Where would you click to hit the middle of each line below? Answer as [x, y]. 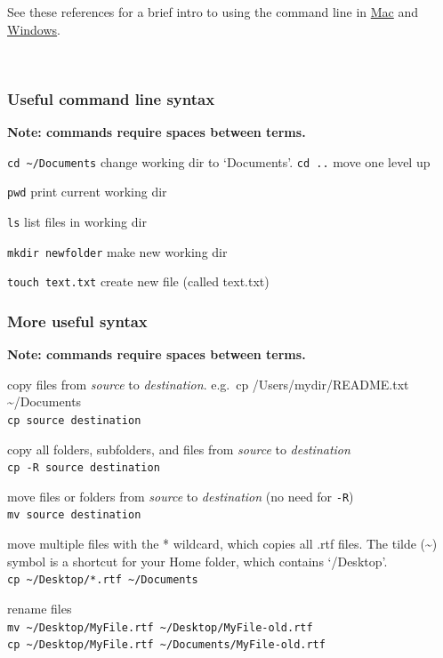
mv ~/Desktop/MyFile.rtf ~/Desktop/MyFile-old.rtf [160, 627]
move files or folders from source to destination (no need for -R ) [181, 496]
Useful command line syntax [111, 98]
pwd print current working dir [87, 192]
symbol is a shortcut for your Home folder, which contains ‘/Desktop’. [197, 561]
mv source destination [74, 515]
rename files [40, 608]
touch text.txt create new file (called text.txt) [138, 281]
